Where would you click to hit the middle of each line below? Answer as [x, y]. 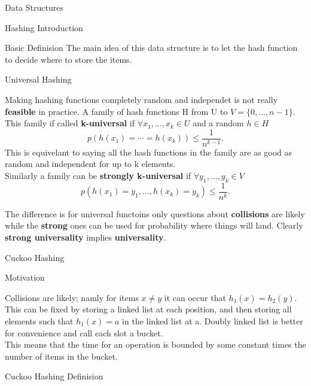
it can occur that [195, 297]
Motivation [25, 277]
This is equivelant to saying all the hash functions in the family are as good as [149, 152]
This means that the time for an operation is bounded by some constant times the [155, 344]
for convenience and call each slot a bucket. [84, 332]
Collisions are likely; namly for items [72, 297]
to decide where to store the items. [68, 59]
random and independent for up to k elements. [90, 164]
